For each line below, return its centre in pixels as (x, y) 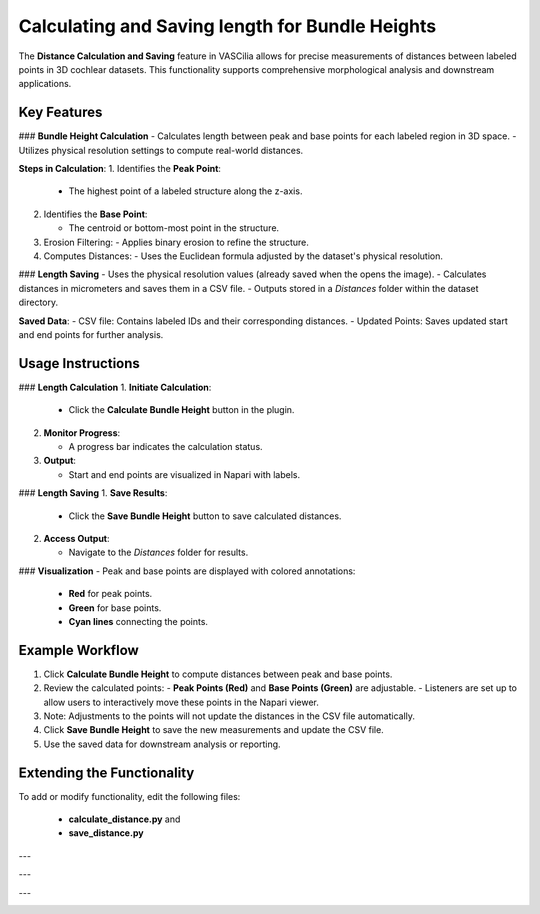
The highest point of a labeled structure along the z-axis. (185, 191)
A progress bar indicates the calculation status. (166, 446)
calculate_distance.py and (124, 819)
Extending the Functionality (106, 772)
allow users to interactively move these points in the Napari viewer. (181, 702)
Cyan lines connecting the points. (138, 621)
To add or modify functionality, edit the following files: (129, 796)
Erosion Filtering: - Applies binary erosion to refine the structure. (176, 242)
